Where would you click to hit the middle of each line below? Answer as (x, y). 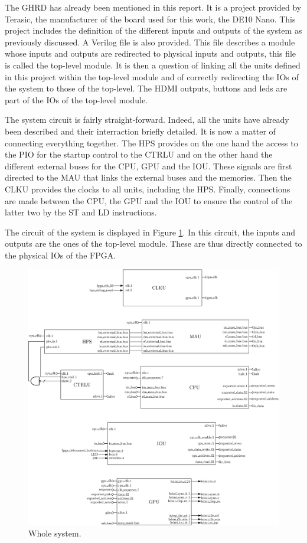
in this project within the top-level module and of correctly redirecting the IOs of (152, 76)
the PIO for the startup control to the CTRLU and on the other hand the (139, 154)
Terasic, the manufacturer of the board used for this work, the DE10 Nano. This (150, 19)
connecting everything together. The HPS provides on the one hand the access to (151, 143)
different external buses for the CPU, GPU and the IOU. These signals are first (148, 166)
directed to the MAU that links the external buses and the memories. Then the (148, 177)
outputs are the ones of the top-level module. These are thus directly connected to (153, 243)
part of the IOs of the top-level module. (76, 99)
